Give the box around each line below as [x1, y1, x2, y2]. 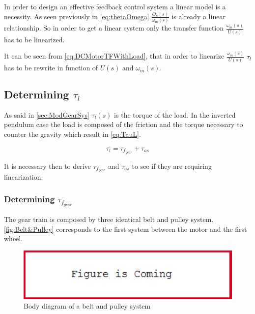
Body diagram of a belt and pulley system [24, 301, 151, 311]
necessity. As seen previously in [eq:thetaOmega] [4, 11, 149, 21]
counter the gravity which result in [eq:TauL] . [4, 129, 141, 139]
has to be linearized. [4, 34, 65, 44]
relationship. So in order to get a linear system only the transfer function [4, 23, 224, 33]
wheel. [4, 233, 23, 244]
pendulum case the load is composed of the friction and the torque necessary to [4, 119, 243, 129]
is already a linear [171, 11, 226, 21]
